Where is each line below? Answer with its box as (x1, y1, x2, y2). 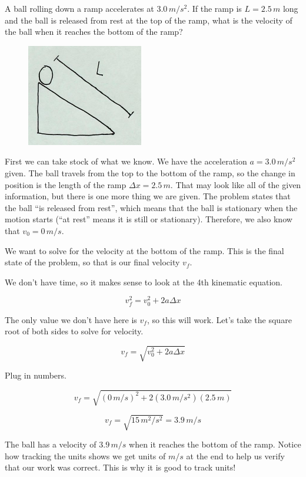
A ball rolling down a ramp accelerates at (5, 2, 154, 14)
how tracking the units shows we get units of (5, 449, 166, 462)
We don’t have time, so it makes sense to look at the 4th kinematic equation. (5, 275, 282, 288)
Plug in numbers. (5, 369, 66, 381)
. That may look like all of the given (170, 178, 301, 190)
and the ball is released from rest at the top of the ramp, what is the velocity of (5, 14, 292, 26)
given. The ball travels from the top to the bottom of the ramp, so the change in (5, 166, 295, 179)
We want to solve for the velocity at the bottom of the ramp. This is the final (5, 244, 284, 256)
